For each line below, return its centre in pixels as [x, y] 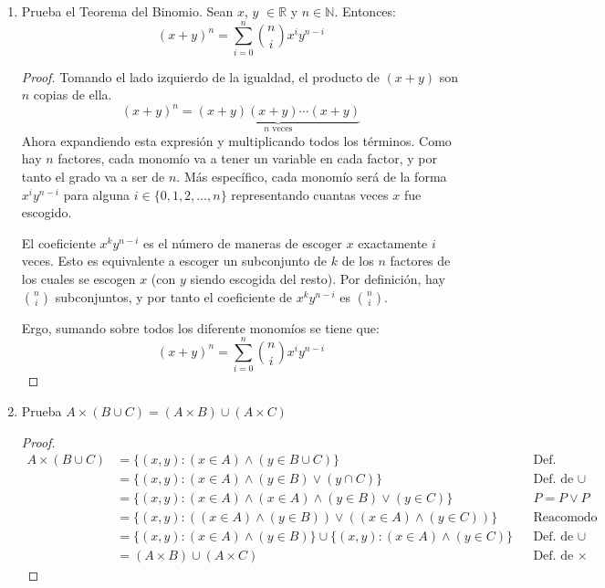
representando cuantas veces [310, 194]
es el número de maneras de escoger [243, 242]
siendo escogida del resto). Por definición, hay [318, 278]
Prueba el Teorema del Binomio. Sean [127, 11]
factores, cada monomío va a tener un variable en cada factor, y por [247, 158]
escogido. [47, 212]
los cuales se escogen [78, 278]
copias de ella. [73, 94]
